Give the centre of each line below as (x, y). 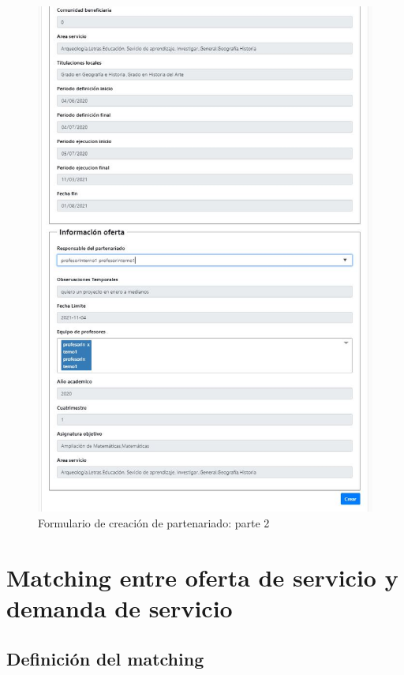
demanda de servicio (120, 607)
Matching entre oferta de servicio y (202, 577)
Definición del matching (105, 658)
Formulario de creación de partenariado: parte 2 (154, 522)
